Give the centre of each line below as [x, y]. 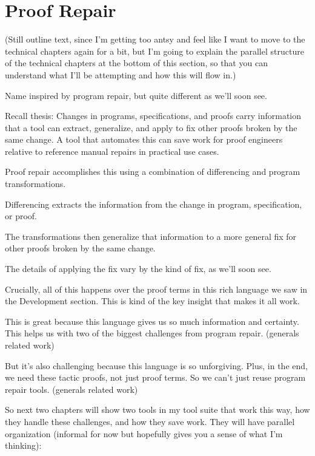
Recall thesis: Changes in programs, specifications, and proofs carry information [153, 116]
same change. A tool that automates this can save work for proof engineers [144, 139]
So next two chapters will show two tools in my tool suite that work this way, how [157, 410]
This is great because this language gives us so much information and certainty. [152, 321]
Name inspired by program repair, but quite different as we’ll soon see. [136, 95]
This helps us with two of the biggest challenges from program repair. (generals [152, 333]
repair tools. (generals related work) [71, 389]
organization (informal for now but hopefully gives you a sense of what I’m [144, 433]
